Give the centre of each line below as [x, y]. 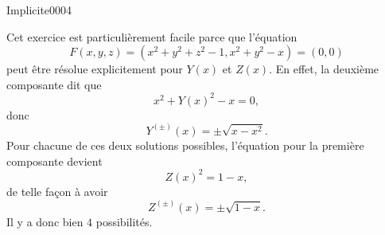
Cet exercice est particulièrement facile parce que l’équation [152, 36]
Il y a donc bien [45, 221]
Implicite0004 [39, 10]
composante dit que [54, 84]
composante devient [54, 161]
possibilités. [124, 221]
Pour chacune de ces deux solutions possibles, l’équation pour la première [185, 145]
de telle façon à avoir [57, 191]
